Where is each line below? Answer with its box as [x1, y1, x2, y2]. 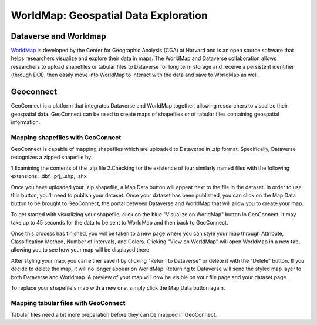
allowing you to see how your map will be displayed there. [11, 246, 151, 253]
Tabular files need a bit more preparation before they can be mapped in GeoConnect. [11, 311, 217, 319]
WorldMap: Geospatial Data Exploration [11, 9, 208, 22]
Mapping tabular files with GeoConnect [11, 299, 126, 307]
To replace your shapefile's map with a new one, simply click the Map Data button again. [11, 284, 225, 291]
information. [11, 118, 41, 126]
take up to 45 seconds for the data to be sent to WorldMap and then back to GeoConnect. [11, 219, 228, 226]
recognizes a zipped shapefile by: [11, 153, 93, 161]
